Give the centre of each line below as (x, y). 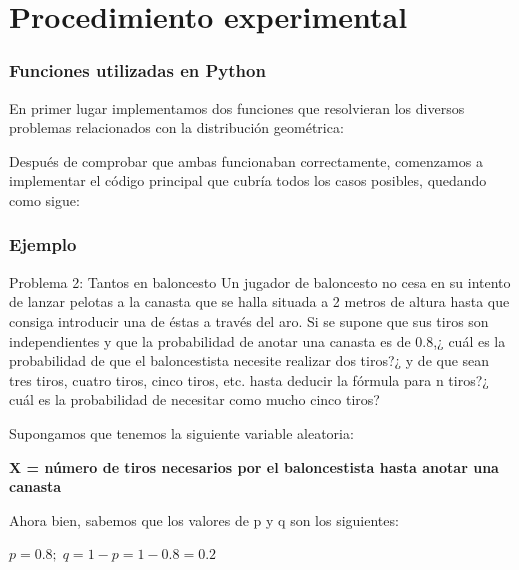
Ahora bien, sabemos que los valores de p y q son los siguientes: (204, 519)
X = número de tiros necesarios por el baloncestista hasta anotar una (254, 466)
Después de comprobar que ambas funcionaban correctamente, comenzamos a (246, 160)
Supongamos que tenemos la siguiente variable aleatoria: (181, 432)
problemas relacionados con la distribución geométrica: (176, 127)
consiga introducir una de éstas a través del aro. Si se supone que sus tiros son (249, 320)
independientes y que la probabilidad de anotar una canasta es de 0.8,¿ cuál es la (257, 340)
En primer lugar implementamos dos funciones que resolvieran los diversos (237, 107)
